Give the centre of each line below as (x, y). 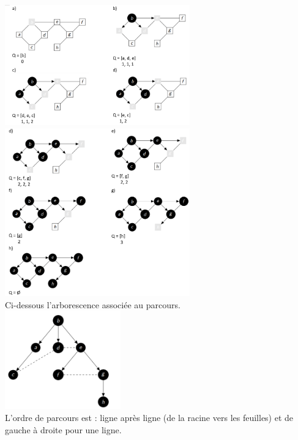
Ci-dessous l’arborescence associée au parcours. (93, 304)
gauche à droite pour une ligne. (63, 429)
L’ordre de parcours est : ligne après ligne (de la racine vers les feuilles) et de (149, 417)
